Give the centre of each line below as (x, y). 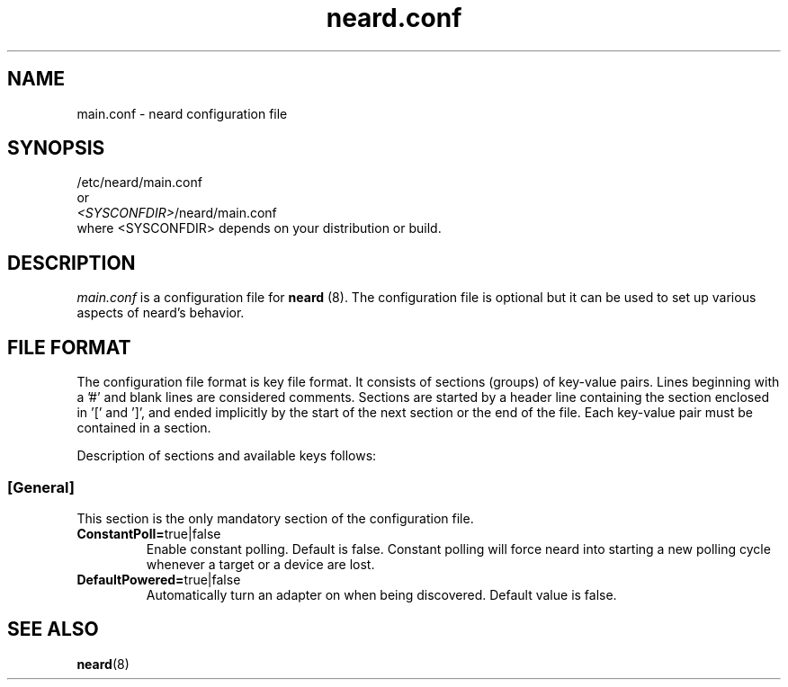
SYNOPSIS (56, 148)
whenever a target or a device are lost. (260, 564)
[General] (41, 487)
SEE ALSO (53, 629)
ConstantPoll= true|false (149, 533)
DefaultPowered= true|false (159, 579)
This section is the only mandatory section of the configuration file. (275, 518)
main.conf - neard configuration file (182, 113)
